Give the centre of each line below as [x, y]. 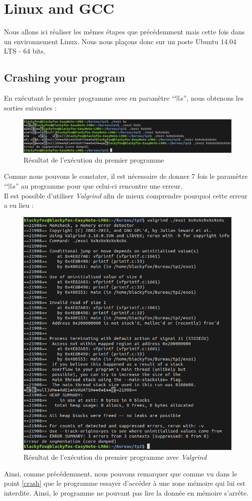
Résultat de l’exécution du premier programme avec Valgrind [115, 457]
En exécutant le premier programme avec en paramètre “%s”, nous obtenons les [124, 98]
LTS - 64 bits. [25, 51]
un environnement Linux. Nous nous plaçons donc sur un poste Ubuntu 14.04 [120, 41]
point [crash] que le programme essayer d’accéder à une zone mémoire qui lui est [125, 483]
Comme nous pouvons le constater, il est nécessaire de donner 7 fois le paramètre [126, 176]
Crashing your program [65, 77]
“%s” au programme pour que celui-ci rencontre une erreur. [93, 185]
